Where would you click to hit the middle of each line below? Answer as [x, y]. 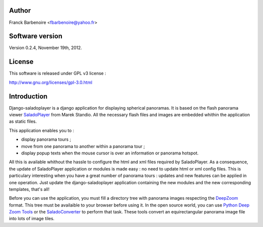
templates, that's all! [29, 189]
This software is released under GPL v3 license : [58, 74]
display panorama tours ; [46, 139]
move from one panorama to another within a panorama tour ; [83, 146]
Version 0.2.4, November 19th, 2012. [46, 48]
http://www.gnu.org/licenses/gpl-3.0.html [51, 82]
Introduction [28, 96]
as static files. [23, 121]
